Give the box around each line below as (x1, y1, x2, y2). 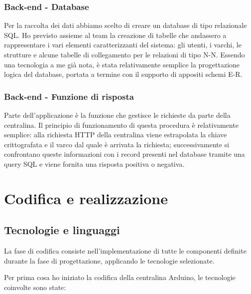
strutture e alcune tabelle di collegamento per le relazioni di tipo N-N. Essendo (4, 49, 245, 59)
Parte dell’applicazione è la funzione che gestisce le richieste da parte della (4, 110, 231, 120)
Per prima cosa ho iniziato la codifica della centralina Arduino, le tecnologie (4, 272, 236, 283)
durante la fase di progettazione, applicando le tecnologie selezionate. (4, 255, 215, 266)
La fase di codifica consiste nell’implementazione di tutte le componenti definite (4, 246, 247, 256)
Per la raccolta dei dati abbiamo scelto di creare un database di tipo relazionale (4, 20, 247, 30)
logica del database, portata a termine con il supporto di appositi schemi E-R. (4, 69, 243, 79)
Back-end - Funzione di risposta (4, 90, 134, 102)
